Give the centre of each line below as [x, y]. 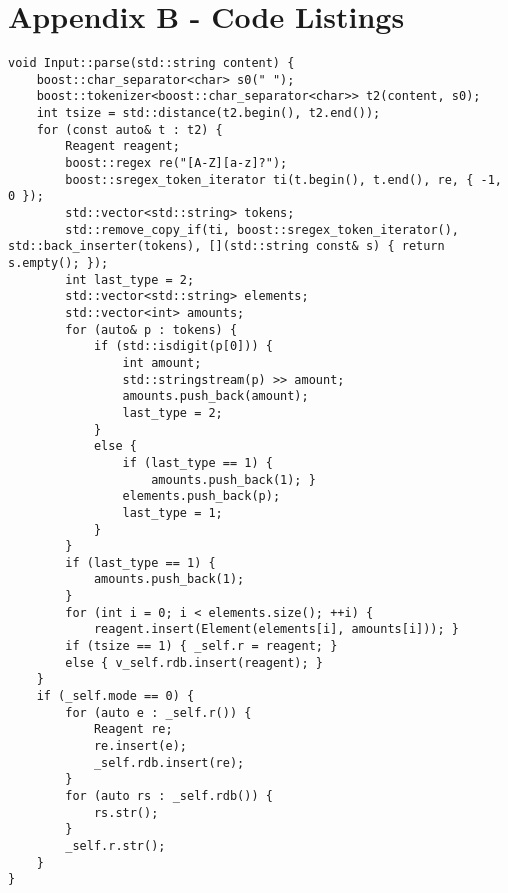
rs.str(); [126, 812]
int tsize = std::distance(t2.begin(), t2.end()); [208, 113]
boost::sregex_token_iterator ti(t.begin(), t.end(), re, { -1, [283, 179]
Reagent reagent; [122, 146]
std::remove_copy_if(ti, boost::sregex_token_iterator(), [262, 229]
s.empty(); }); [58, 263]
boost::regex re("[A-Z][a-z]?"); [176, 163]
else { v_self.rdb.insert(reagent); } [194, 662]
